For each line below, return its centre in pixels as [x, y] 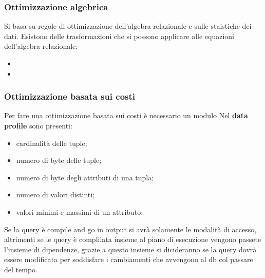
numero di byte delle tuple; [59, 160]
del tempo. [21, 269]
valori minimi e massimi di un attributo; [80, 211]
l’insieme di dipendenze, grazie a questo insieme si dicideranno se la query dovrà [130, 249]
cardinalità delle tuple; [52, 143]
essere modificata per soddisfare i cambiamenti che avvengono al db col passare [129, 259]
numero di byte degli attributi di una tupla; [85, 177]
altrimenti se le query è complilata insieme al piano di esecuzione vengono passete [133, 239]
